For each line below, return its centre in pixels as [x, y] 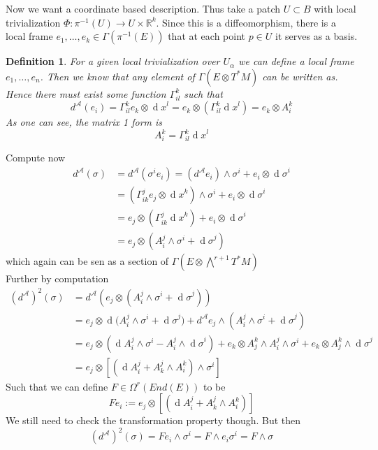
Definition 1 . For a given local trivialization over [113, 61]
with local [335, 8]
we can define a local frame [296, 61]
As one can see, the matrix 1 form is [84, 122]
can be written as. [300, 76]
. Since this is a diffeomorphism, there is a [246, 22]
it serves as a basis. [317, 36]
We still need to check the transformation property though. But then [153, 420]
